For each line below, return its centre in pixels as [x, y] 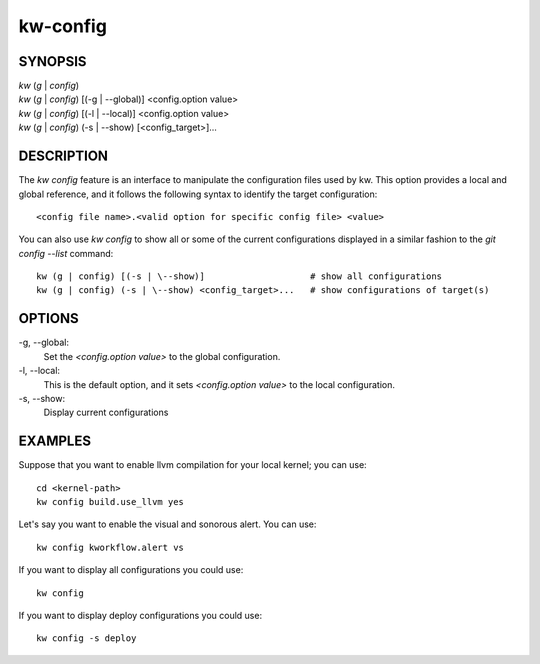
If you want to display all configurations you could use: [131, 570]
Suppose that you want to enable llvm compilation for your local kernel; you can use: [192, 465]
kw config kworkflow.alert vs [110, 547]
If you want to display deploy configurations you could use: [140, 615]
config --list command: [66, 253]
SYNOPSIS [52, 61]
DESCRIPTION [63, 156]
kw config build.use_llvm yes [110, 502]
